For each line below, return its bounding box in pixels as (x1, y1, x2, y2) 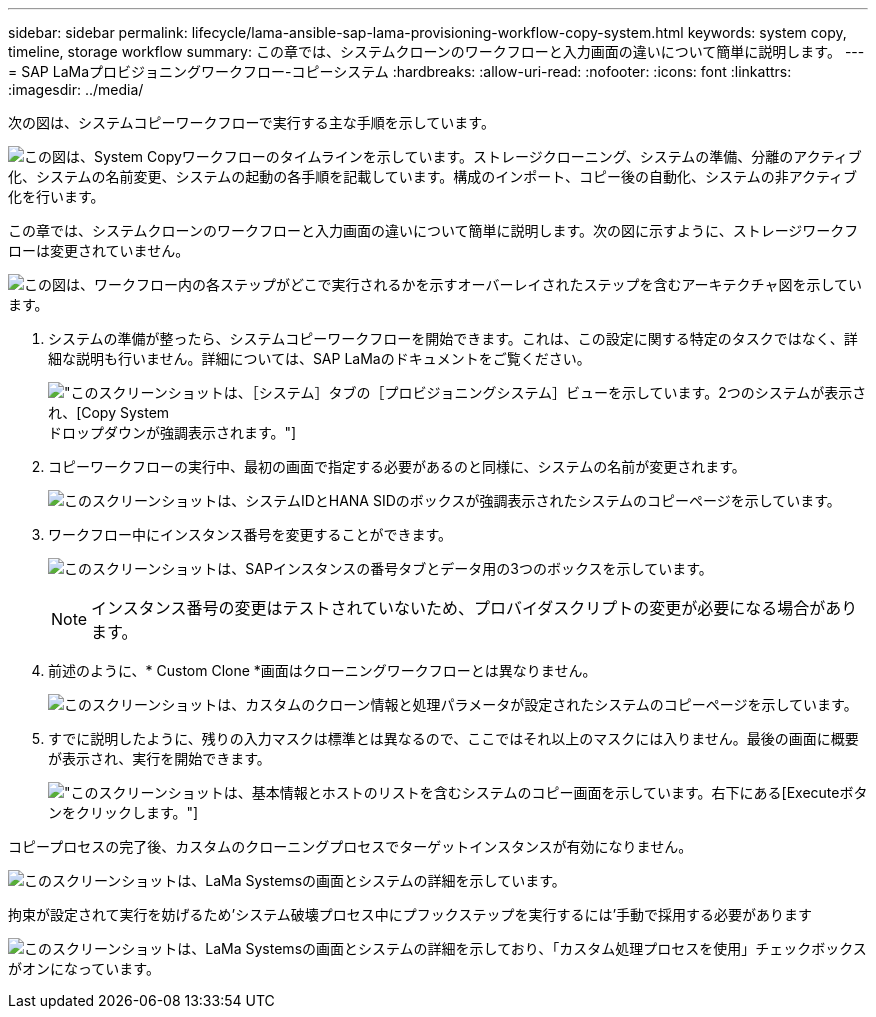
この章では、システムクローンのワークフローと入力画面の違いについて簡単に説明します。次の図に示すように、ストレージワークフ (8, 222, 859, 239)
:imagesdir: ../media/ (8, 81, 144, 98)
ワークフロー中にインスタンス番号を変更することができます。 (48, 526, 453, 543)
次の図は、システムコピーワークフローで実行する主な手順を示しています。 (8, 114, 495, 131)
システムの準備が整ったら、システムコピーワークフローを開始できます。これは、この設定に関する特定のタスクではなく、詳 (48, 330, 858, 347)
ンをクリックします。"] (48, 804, 199, 821)
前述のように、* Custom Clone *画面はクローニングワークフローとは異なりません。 (48, 662, 597, 679)
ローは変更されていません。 (8, 242, 190, 259)
